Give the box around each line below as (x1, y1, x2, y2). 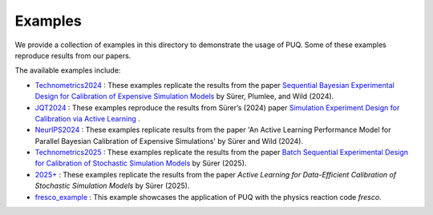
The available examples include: (14, 66, 121, 75)
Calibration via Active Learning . (34, 113, 140, 123)
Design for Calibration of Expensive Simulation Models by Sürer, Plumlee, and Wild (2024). (34, 92, 334, 102)
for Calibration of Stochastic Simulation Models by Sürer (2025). (34, 158, 247, 168)
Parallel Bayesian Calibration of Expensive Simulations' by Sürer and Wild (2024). (34, 136, 304, 145)
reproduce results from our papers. (14, 50, 132, 60)
